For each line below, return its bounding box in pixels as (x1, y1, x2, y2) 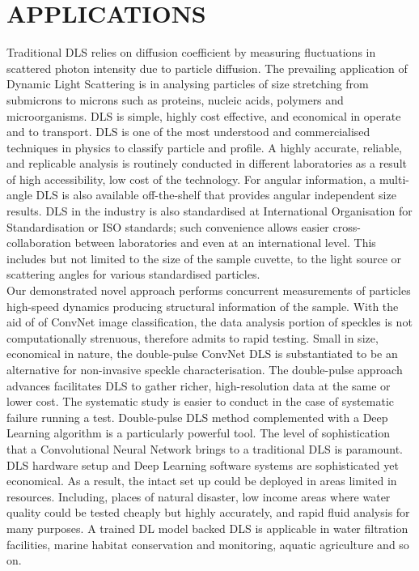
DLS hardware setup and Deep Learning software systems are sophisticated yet (6, 456, 399, 473)
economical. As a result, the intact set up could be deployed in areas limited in (6, 472, 397, 489)
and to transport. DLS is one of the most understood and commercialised (6, 123, 370, 140)
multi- (379, 170, 409, 187)
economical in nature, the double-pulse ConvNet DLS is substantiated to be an (6, 345, 398, 362)
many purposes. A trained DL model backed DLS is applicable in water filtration (6, 519, 408, 536)
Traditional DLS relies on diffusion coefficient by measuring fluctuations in (6, 44, 376, 61)
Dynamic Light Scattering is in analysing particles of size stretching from (6, 75, 369, 92)
